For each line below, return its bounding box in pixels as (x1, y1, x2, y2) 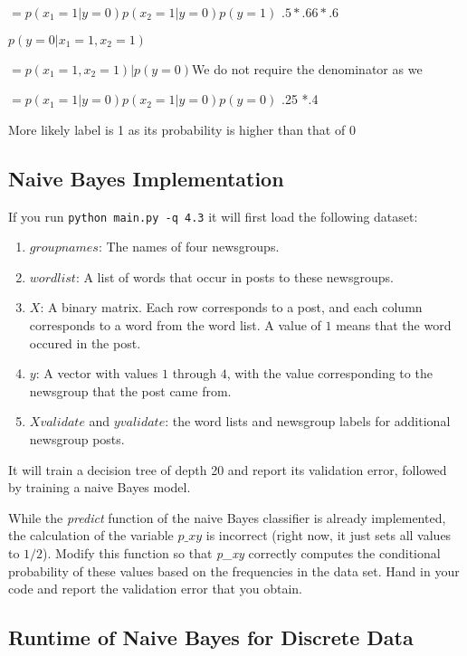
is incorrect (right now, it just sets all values (205, 526, 452, 545)
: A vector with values (35, 364, 158, 383)
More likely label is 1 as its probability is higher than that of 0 (8, 119, 356, 138)
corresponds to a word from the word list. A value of (29, 316, 321, 335)
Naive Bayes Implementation (8, 164, 284, 192)
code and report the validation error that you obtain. (8, 579, 302, 598)
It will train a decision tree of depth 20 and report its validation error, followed (8, 460, 447, 479)
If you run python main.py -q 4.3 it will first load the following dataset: (8, 206, 418, 225)
